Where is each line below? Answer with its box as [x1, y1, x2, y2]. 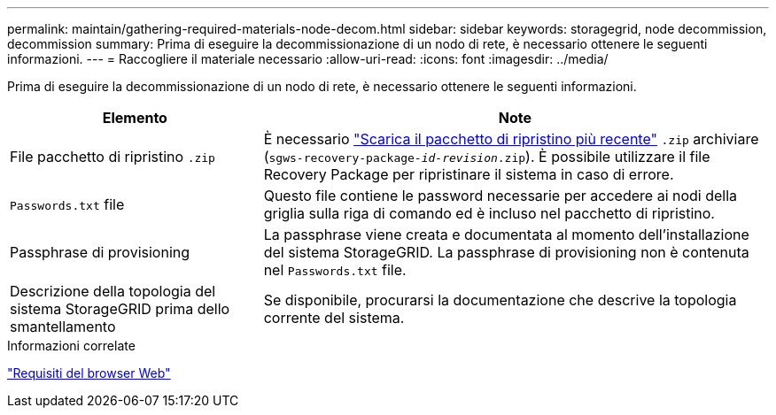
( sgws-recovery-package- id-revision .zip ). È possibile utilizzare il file [263, 148, 710, 165]
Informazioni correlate [7, 338, 136, 353]
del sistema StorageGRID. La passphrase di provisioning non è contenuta [263, 243, 749, 261]
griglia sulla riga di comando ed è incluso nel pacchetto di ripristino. [263, 204, 715, 222]
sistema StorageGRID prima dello [10, 300, 230, 318]
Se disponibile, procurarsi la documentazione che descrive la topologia [263, 291, 737, 309]
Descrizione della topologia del [10, 282, 216, 300]
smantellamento [10, 318, 116, 335]
